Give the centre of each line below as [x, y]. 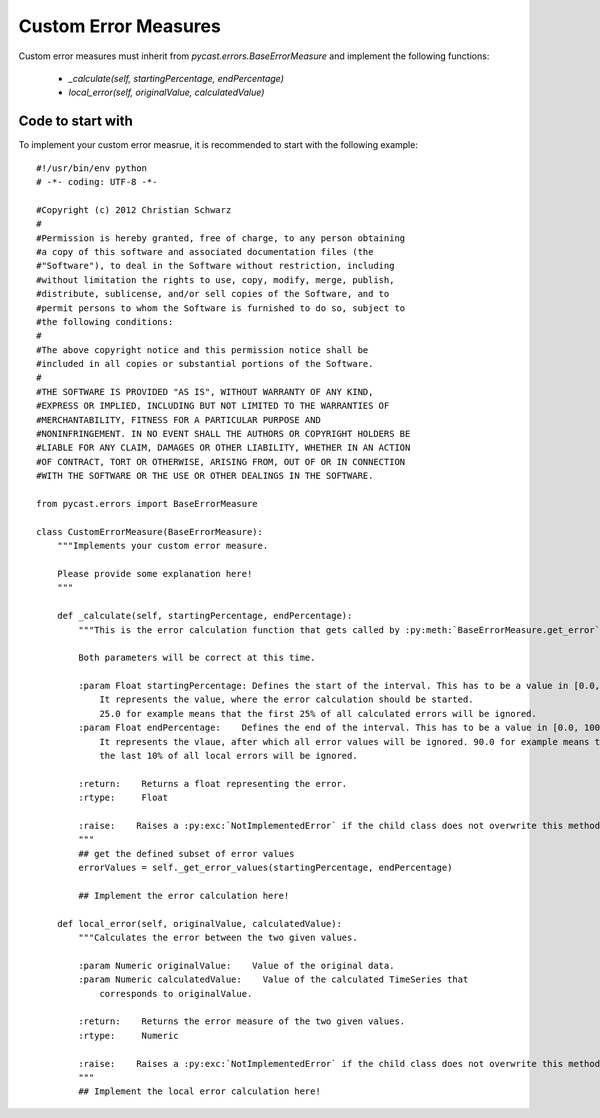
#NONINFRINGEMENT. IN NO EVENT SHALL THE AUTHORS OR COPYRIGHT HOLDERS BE [223, 434]
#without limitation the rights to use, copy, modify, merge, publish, [215, 279]
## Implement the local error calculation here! [200, 1091]
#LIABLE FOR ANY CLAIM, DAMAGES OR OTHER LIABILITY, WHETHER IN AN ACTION [223, 448]
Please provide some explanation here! [154, 573]
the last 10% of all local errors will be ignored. [229, 756]
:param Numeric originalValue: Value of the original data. [236, 965]
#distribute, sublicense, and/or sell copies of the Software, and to [213, 294]
